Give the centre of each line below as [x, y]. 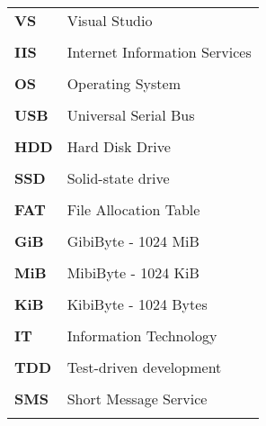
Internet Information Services [159, 52]
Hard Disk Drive [119, 146]
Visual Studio [110, 20]
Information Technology [142, 335]
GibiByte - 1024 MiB [133, 241]
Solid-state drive [118, 178]
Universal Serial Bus [131, 115]
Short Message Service [137, 399]
